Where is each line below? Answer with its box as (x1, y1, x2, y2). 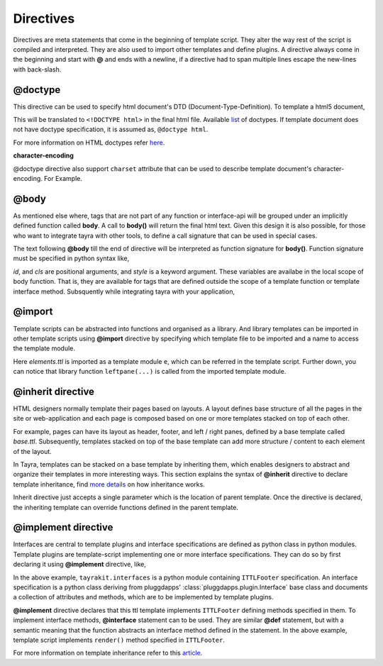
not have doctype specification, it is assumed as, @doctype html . (13, 125, 209, 134)
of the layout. (13, 447, 52, 455)
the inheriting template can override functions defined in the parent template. (13, 503, 239, 511)
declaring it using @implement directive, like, (13, 560, 147, 569)
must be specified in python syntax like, (13, 254, 130, 262)
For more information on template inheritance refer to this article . (13, 649, 203, 657)
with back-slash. (13, 65, 62, 74)
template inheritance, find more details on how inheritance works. (13, 479, 205, 489)
